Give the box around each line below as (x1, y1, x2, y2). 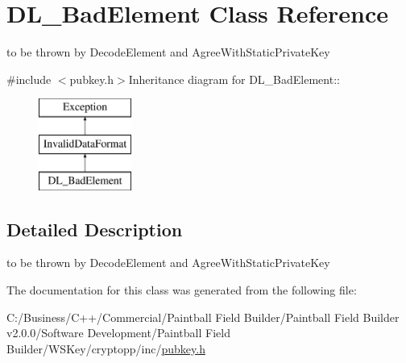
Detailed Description (6, 216, 183, 241)
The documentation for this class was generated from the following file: (6, 282, 357, 298)
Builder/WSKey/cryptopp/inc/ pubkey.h (6, 340, 205, 357)
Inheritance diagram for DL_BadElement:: (128, 70, 340, 87)
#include (6, 70, 52, 87)
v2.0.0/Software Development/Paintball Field (6, 324, 230, 341)
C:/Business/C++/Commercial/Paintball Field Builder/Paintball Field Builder (6, 308, 400, 325)
